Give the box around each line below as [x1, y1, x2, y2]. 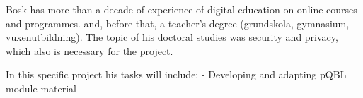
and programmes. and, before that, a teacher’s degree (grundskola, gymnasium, [6, 16, 350, 30]
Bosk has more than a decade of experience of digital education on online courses [6, 2, 357, 16]
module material [6, 80, 76, 95]
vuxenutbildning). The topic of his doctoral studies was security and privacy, [6, 30, 338, 44]
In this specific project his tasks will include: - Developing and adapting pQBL [6, 67, 347, 82]
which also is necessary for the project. [6, 43, 173, 58]
